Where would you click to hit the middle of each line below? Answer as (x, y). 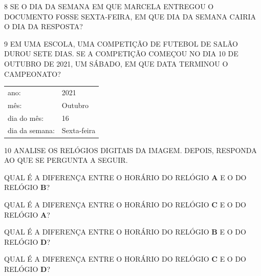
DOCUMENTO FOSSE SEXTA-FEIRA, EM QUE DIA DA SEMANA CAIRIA (130, 16)
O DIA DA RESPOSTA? (43, 26)
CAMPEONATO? (32, 73)
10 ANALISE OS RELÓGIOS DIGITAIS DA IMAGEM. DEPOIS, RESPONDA (130, 150)
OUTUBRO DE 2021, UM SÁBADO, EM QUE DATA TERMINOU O (116, 63)
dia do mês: (26, 118)
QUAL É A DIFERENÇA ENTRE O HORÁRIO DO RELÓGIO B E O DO (125, 232)
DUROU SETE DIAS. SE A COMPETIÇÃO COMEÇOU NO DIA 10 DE (121, 54)
